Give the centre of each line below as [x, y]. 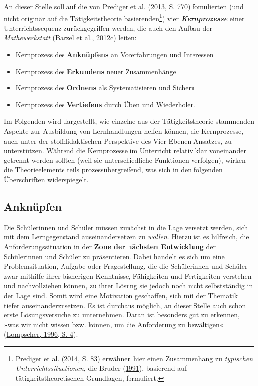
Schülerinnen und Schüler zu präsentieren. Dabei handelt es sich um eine [114, 256]
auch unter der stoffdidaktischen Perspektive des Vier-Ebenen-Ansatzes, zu [118, 140]
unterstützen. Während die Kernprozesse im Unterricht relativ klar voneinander [125, 150]
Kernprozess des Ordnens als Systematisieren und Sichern [105, 88]
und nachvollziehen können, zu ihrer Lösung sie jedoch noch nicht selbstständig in [129, 285]
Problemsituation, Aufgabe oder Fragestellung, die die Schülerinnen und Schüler [126, 266]
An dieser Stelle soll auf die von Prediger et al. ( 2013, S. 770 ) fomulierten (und [124, 6]
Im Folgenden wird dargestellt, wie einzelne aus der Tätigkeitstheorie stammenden [129, 121]
